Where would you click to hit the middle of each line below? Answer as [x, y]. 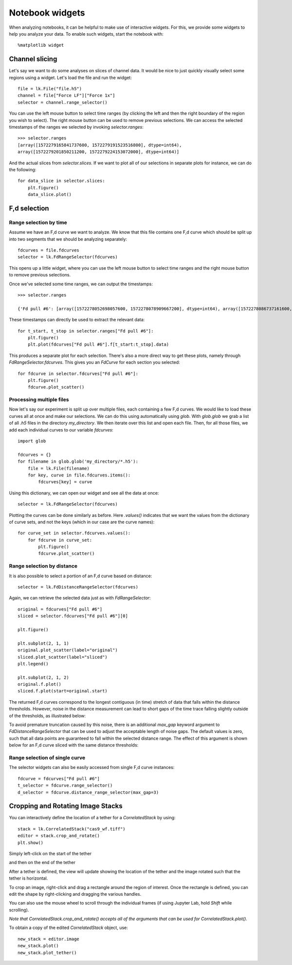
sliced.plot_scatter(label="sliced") [63, 657]
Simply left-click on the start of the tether [50, 853]
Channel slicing [33, 59]
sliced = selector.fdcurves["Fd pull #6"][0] [73, 616]
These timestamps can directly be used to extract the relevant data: [77, 320]
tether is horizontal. [28, 878]
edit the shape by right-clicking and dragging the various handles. [75, 894]
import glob [32, 441]
